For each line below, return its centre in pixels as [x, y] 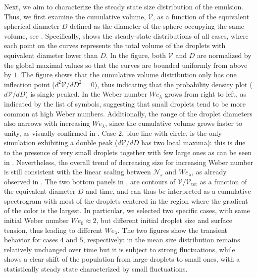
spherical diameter [32, 26]
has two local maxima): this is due [193, 142]
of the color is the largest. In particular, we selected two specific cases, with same [127, 210]
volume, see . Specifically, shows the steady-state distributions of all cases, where [126, 35]
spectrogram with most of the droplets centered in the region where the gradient [126, 200]
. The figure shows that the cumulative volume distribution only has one [127, 75]
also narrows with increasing [47, 123]
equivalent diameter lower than [51, 55]
